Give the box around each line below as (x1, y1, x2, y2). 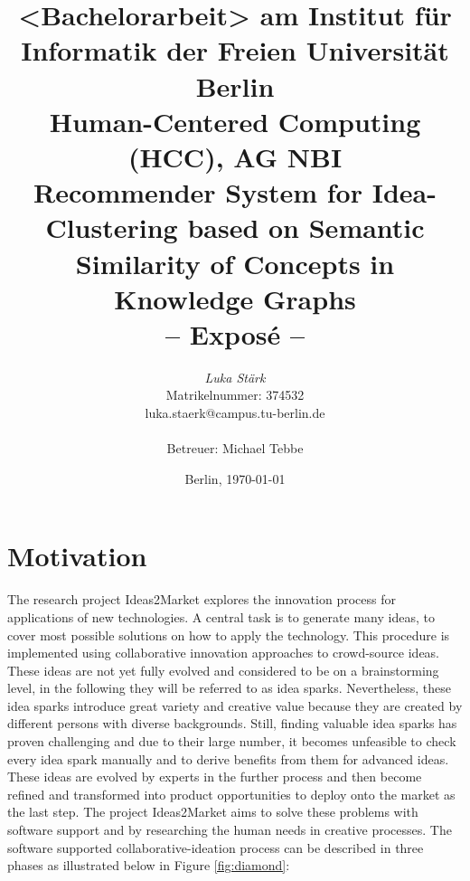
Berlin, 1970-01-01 (184, 469, 286, 488)
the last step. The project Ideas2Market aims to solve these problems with (7, 802, 418, 821)
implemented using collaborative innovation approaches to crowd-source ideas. (7, 643, 440, 662)
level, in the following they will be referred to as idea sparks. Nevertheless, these (7, 678, 452, 697)
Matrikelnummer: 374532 (165, 385, 305, 404)
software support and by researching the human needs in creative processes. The (7, 820, 452, 839)
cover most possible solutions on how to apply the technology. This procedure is (7, 625, 450, 644)
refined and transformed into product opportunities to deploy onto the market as (7, 784, 456, 803)
